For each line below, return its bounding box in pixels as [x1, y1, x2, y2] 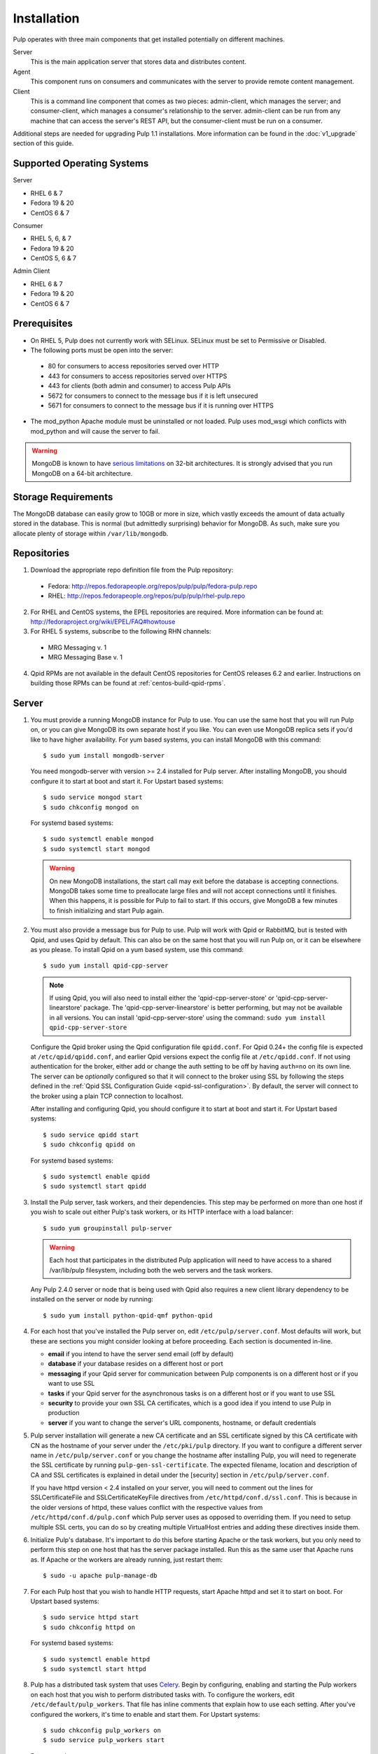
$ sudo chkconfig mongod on [43, 803, 139, 811]
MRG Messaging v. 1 [48, 643, 107, 652]
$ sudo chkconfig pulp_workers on [43, 1726, 161, 1734]
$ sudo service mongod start [43, 794, 143, 801]
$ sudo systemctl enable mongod [43, 835, 154, 843]
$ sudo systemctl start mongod [43, 845, 150, 852]
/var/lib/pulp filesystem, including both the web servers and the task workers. [49, 1266, 273, 1274]
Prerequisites [13, 318, 73, 330]
